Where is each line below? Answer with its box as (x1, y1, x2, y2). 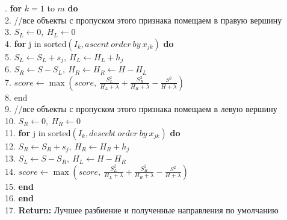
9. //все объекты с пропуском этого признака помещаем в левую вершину (5, 102, 277, 115)
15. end (5, 180, 34, 192)
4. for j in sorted (5, 37, 67, 49)
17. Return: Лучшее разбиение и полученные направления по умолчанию (5, 203, 279, 216)
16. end (5, 192, 34, 204)
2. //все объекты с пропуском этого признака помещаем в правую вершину (5, 13, 282, 26)
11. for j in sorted (5, 126, 71, 139)
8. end (5, 90, 28, 103)
